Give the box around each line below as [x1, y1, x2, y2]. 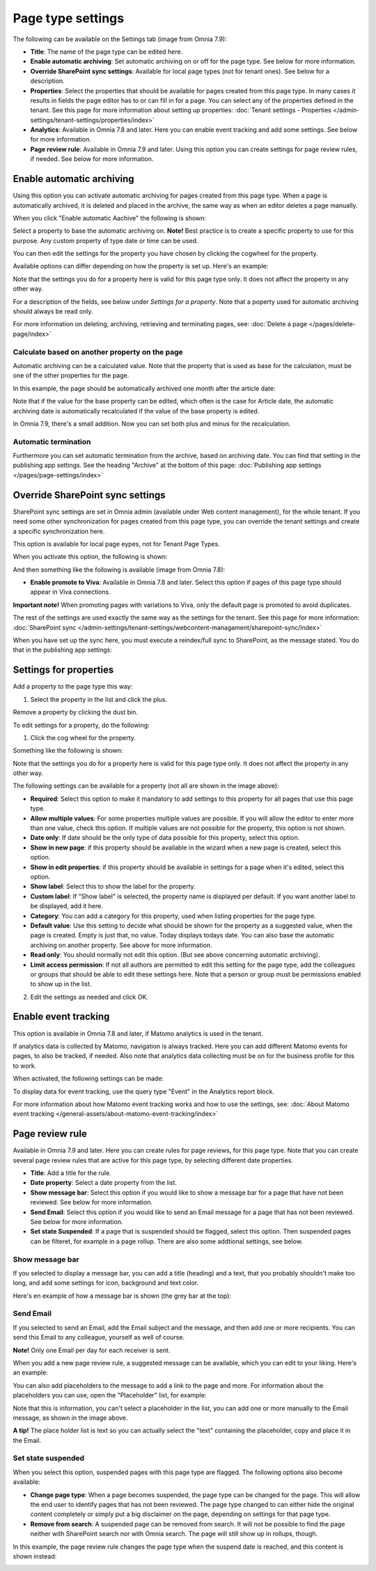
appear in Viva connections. [30, 588, 111, 596]
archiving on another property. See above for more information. [30, 941, 212, 949]
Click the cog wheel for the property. [30, 733, 136, 742]
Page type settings [13, 10, 125, 26]
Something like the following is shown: [13, 746, 123, 755]
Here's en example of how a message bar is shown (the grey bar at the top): [13, 1292, 231, 1300]
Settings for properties [13, 664, 114, 676]
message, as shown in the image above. [13, 1413, 128, 1422]
